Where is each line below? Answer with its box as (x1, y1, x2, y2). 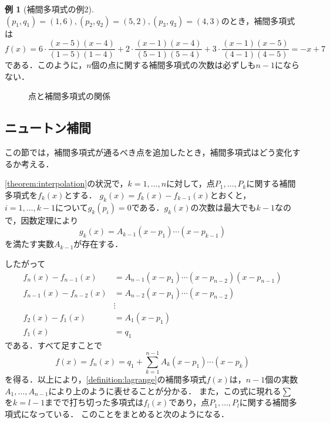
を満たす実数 (5, 238, 54, 250)
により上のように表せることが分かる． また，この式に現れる (48, 384, 281, 397)
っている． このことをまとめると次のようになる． (37, 408, 229, 420)
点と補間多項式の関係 (28, 90, 110, 102)
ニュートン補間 (5, 119, 91, 137)
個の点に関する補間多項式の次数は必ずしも (91, 59, 256, 71)
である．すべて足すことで (5, 339, 102, 351)
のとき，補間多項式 (221, 14, 295, 26)
